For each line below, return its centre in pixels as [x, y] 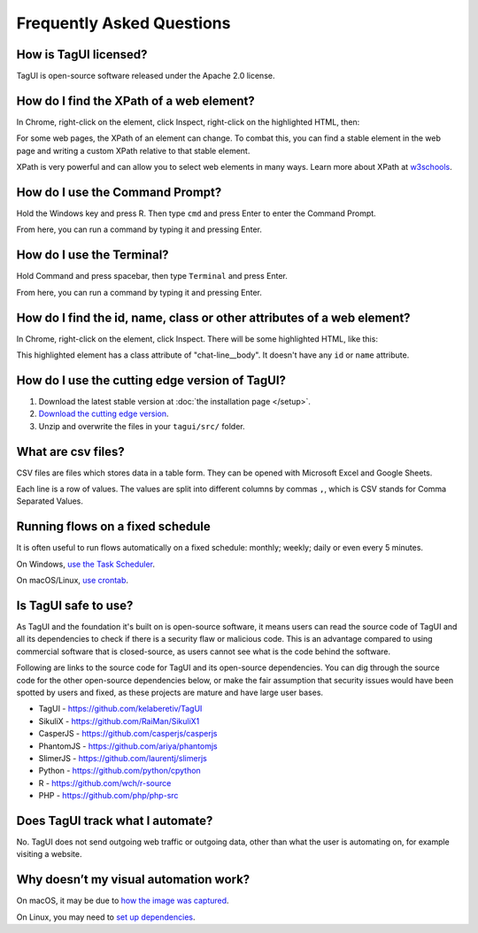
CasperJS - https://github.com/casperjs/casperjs [128, 734]
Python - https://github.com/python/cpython [119, 771]
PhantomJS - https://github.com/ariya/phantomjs [128, 746]
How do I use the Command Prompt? [119, 192]
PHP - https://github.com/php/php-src [108, 796]
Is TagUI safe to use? [75, 605]
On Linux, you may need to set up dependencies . [106, 917]
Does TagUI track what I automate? [115, 820]
